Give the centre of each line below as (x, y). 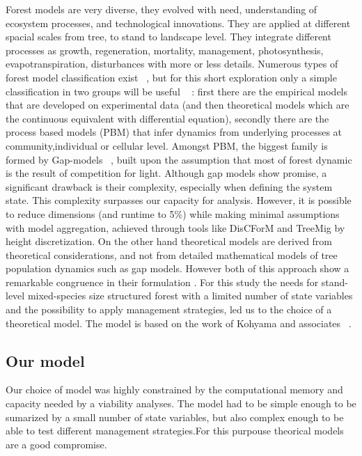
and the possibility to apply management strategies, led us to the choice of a (169, 309)
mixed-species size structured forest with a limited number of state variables (190, 296)
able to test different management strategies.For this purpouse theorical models (175, 431)
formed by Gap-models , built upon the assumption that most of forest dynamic (179, 159)
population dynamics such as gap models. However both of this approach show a (178, 268)
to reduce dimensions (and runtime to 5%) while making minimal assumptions (173, 213)
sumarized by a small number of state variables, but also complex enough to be (175, 417)
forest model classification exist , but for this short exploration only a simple (171, 77)
